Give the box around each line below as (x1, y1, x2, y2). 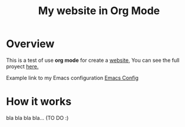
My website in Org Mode (38, 4, 160, 18)
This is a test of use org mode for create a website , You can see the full (6, 56, 180, 63)
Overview (6, 37, 55, 51)
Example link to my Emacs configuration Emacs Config (6, 74, 139, 81)
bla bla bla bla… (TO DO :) (6, 114, 69, 121)
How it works (6, 95, 72, 108)
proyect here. (6, 63, 39, 70)
